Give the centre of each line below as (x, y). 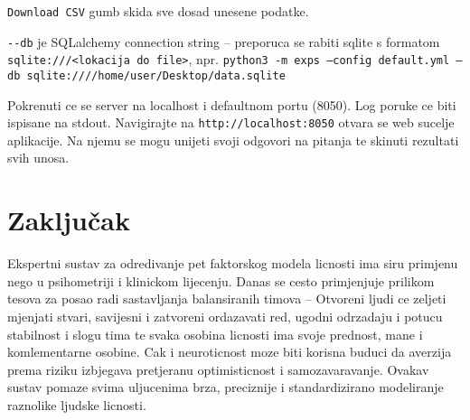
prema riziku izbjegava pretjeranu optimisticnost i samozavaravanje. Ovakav (218, 369)
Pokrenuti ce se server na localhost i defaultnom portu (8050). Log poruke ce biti (232, 104)
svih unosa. (38, 158)
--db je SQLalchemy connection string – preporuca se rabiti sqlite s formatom (224, 41)
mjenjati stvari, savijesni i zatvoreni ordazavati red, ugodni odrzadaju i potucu (225, 316)
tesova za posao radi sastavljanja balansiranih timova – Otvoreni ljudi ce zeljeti (227, 299)
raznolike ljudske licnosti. (77, 404)
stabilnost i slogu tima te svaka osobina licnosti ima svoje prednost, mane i (215, 334)
